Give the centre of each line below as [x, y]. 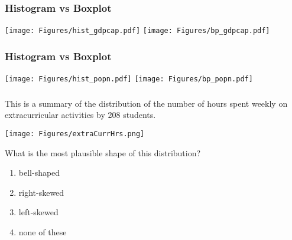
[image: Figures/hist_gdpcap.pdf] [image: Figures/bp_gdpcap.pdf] [137, 31]
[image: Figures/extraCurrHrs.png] [75, 134]
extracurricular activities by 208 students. [80, 115]
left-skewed [38, 212]
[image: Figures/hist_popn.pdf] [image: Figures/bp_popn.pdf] [129, 79]
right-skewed [41, 192]
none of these [43, 231]
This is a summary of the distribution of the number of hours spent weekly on [146, 103]
